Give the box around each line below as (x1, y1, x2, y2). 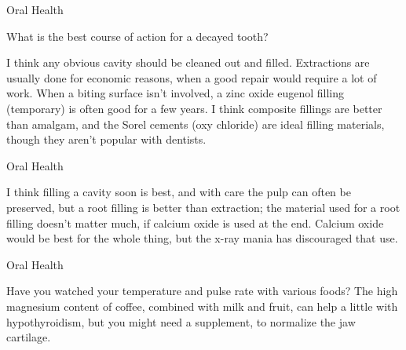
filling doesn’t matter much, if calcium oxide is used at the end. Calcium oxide (6, 214, 384, 231)
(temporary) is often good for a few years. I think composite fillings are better (6, 100, 382, 116)
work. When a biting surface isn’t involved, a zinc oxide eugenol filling (6, 85, 344, 101)
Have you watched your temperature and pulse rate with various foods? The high (6, 283, 398, 299)
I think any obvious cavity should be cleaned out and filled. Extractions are (6, 54, 370, 71)
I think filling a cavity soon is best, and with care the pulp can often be (6, 184, 351, 200)
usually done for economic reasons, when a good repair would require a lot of (6, 69, 377, 86)
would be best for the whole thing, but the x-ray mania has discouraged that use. (6, 230, 398, 246)
